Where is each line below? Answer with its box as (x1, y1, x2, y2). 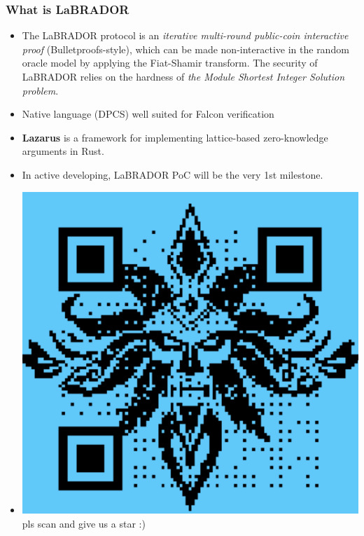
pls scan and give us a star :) (22, 516, 146, 530)
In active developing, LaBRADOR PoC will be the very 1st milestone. (22, 167, 323, 181)
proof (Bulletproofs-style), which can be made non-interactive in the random (22, 41, 349, 56)
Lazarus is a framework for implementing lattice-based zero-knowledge (22, 130, 328, 144)
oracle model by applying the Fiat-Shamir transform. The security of (22, 55, 318, 70)
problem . (22, 83, 59, 97)
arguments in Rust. (22, 144, 104, 158)
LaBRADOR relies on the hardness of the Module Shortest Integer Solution (22, 69, 345, 83)
